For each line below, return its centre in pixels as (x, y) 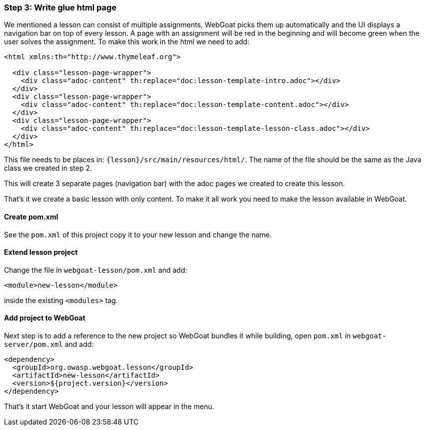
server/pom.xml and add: (49, 344)
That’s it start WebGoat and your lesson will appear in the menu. (109, 407)
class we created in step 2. (48, 168)
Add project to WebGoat (45, 318)
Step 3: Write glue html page (60, 7)
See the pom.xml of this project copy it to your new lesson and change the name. (138, 234)
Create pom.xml (31, 216)
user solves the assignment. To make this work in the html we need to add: (127, 42)
